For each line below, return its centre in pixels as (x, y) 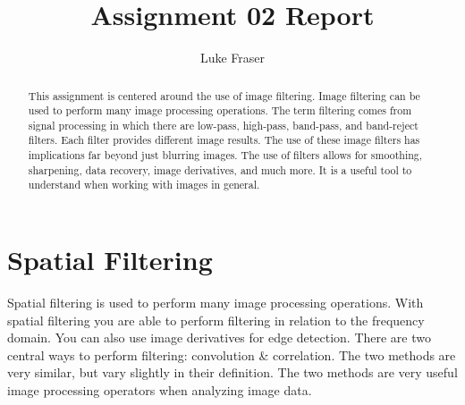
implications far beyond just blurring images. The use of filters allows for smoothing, (225, 155)
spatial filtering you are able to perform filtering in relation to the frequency (216, 320)
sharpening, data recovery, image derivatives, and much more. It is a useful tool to (220, 169)
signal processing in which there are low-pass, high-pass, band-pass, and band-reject (223, 125)
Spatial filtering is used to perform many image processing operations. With (216, 303)
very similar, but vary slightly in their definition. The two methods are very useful (232, 372)
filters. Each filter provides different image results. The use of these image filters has (224, 140)
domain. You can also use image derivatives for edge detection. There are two (219, 337)
